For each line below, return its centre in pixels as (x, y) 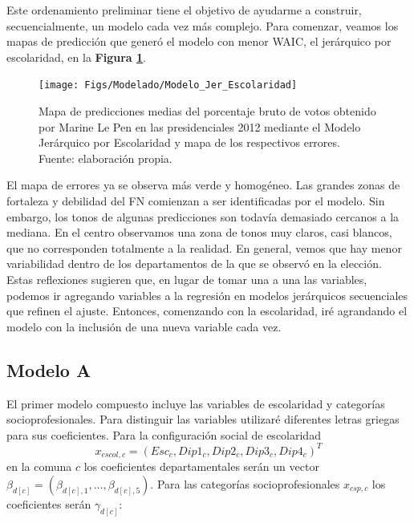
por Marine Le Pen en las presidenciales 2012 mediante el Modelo (200, 126)
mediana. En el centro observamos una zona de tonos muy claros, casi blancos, (199, 232)
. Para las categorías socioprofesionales (245, 483)
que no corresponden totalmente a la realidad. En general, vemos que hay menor (204, 247)
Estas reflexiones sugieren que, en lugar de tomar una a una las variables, (187, 279)
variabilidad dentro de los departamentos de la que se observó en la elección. (194, 264)
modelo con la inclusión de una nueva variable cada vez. (144, 326)
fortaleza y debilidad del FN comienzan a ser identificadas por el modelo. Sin (196, 201)
